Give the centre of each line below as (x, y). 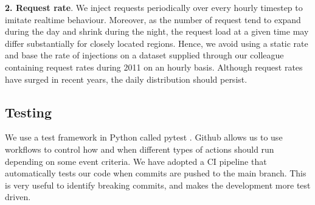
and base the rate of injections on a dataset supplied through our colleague (144, 55)
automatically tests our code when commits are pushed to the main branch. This (156, 173)
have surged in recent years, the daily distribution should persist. (126, 79)
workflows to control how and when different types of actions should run (140, 149)
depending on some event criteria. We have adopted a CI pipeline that (136, 161)
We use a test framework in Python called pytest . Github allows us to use (144, 137)
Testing (28, 112)
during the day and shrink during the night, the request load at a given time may (157, 31)
